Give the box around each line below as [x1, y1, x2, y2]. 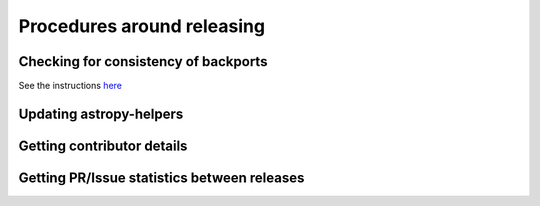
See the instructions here [18, 80, 122, 92]
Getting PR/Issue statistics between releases [18, 169, 305, 186]
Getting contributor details [18, 137, 188, 154]
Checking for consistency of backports [18, 53, 268, 70]
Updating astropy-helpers [18, 105, 184, 122]
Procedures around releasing [18, 15, 265, 37]
